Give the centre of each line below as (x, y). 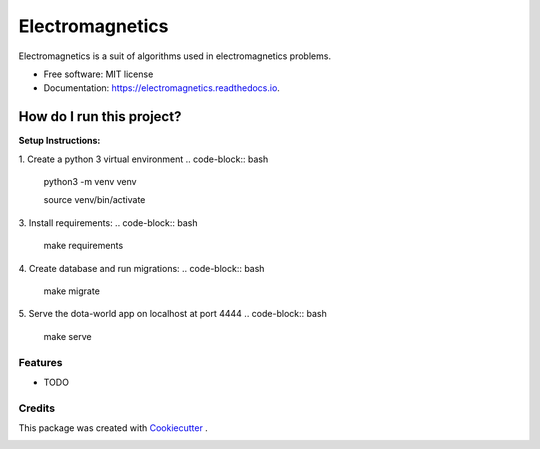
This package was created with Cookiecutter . (113, 428)
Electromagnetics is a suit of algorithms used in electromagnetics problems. (175, 56)
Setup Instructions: (59, 141)
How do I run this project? (100, 116)
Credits (36, 408)
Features (40, 362)
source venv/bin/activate (94, 200)
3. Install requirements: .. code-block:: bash (108, 222)
